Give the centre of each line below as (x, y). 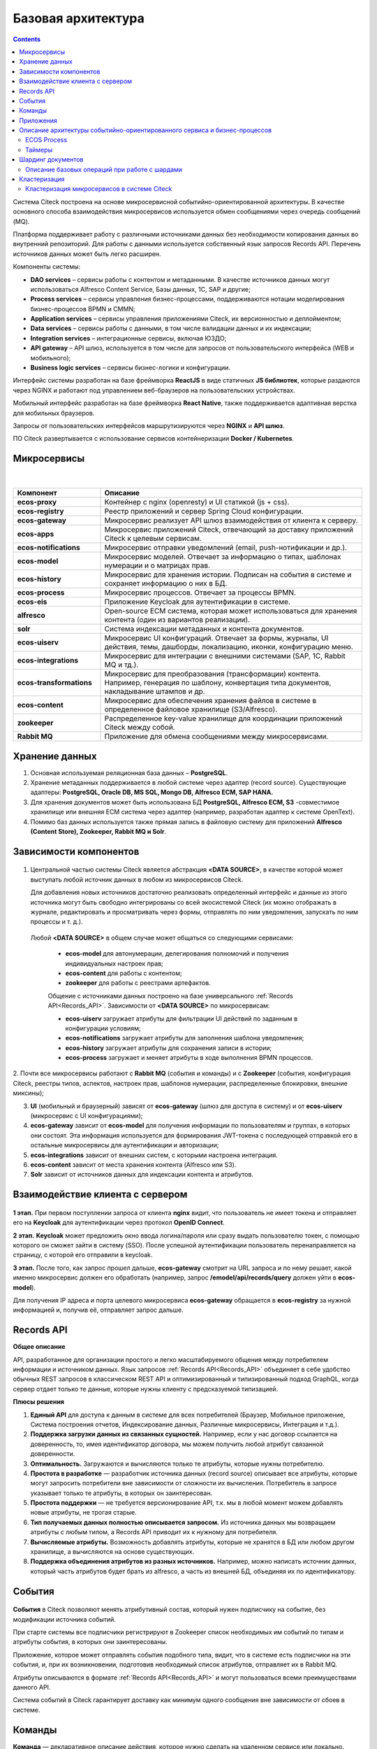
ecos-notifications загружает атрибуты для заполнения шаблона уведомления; (185, 1038)
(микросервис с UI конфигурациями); (87, 1116)
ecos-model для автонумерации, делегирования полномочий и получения (177, 954)
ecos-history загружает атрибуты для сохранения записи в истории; (169, 1048)
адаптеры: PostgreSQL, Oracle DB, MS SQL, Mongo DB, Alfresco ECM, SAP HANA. (152, 792)
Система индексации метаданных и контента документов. (204, 629)
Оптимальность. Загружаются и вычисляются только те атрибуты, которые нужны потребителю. (177, 1464)
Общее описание (39, 1347)
